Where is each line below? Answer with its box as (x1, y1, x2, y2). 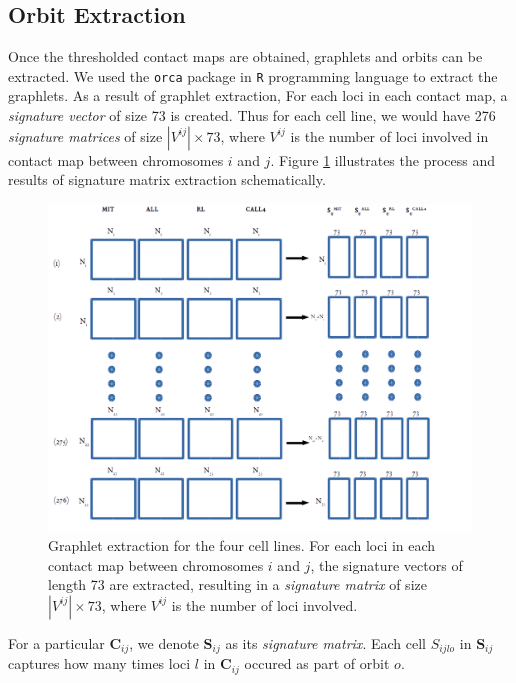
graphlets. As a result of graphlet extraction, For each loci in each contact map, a (8, 85, 508, 106)
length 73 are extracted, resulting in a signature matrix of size (48, 574, 427, 595)
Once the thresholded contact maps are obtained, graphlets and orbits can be (8, 46, 483, 67)
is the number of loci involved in (290, 125, 489, 146)
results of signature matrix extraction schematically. (8, 169, 326, 190)
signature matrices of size (8, 125, 163, 146)
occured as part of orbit (244, 653, 390, 674)
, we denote (129, 632, 199, 653)
